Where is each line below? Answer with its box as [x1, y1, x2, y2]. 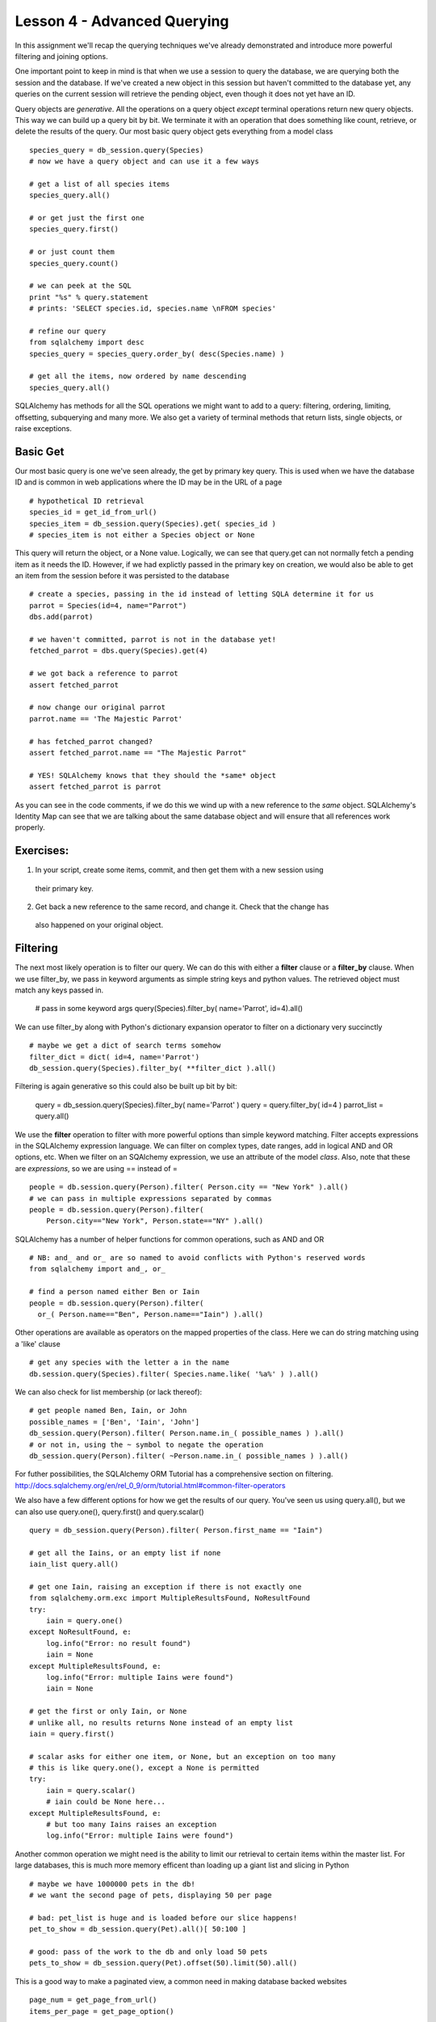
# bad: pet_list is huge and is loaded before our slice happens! [29, 1913, 298, 1923]
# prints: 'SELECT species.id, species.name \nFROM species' [29, 304, 276, 313]
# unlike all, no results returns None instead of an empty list [29, 1718, 294, 1727]
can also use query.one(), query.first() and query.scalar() [15, 1507, 205, 1516]
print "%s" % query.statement [29, 292, 149, 302]
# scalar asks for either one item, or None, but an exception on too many [29, 1752, 336, 1761]
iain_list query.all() [29, 1559, 119, 1569]
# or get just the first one [29, 214, 145, 222]
